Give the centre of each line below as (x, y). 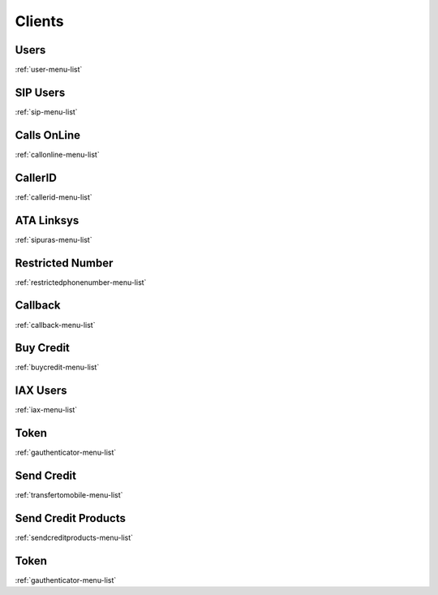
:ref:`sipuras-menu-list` (54, 239)
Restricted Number (64, 263)
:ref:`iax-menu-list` (46, 410)
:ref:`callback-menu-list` (55, 325)
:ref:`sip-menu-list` (46, 112)
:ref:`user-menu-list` (49, 70)
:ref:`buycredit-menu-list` (57, 367)
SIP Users (40, 92)
